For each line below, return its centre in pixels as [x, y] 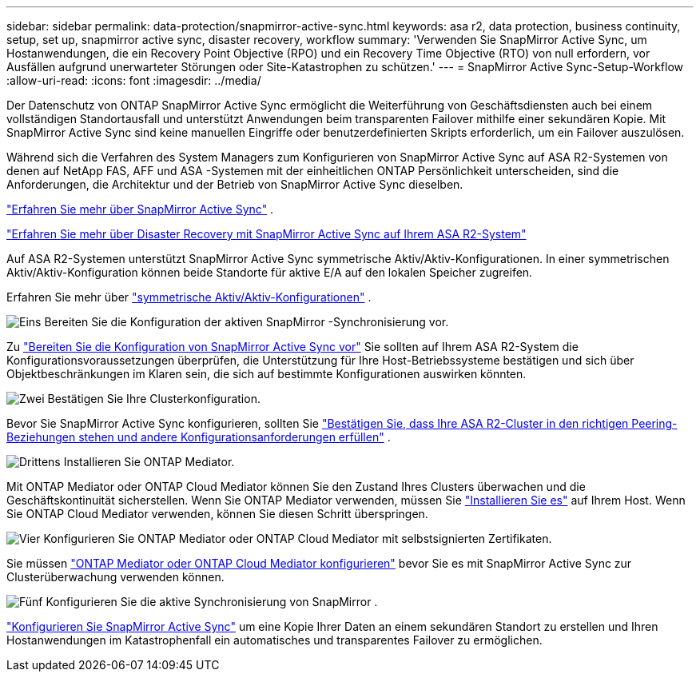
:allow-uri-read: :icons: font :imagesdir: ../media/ [134, 80]
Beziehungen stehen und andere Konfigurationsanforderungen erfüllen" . [199, 437]
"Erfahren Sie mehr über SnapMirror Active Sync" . [140, 209]
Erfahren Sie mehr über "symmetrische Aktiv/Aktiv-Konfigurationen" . [189, 297]
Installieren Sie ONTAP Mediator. [149, 462]
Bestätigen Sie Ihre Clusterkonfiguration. [154, 399]
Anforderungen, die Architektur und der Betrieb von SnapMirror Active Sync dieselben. [235, 184]
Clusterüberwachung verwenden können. [115, 577]
